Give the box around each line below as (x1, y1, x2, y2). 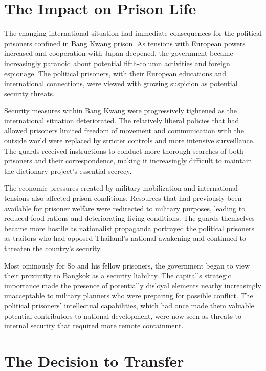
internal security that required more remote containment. (4, 320, 184, 331)
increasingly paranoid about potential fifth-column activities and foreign (4, 57, 230, 68)
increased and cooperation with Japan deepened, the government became (4, 48, 233, 58)
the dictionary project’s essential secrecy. (4, 165, 132, 176)
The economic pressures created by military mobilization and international (4, 182, 238, 193)
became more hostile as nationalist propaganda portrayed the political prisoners (4, 222, 255, 233)
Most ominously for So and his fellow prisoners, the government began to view (4, 260, 250, 271)
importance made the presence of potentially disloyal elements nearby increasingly (4, 280, 261, 291)
